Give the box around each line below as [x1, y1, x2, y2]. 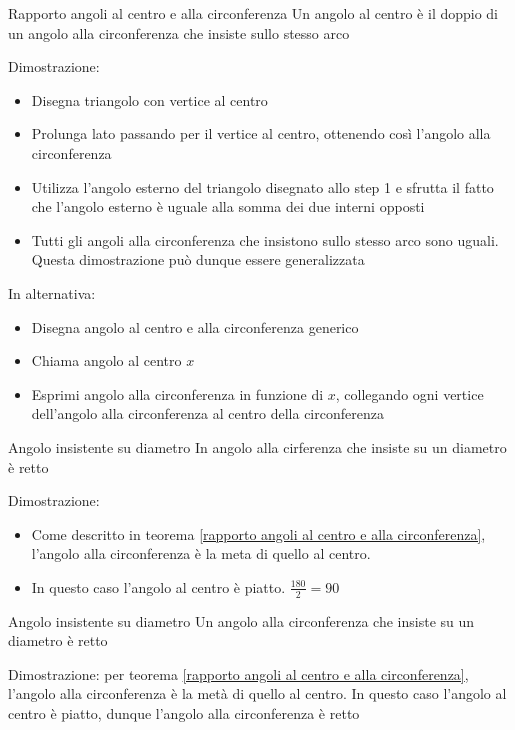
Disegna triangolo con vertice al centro [31, 89, 268, 110]
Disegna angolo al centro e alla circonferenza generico [31, 316, 359, 337]
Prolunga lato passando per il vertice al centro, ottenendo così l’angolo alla [31, 123, 491, 144]
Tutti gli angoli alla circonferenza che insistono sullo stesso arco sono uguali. [31, 229, 499, 250]
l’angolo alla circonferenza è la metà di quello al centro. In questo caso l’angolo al [8, 683, 507, 704]
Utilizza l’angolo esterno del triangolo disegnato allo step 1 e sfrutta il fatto [31, 176, 494, 197]
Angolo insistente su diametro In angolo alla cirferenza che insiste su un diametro [8, 436, 507, 457]
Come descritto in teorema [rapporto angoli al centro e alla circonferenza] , [31, 523, 486, 544]
